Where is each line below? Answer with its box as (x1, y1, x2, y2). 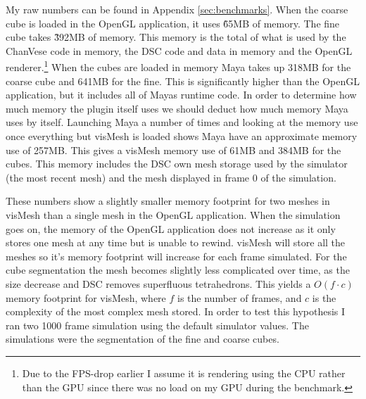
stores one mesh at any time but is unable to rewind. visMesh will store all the (6, 235, 346, 250)
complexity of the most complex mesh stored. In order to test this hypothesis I (6, 304, 346, 319)
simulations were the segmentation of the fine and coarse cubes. (6, 331, 279, 346)
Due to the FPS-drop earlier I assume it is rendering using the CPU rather (22, 365, 346, 380)
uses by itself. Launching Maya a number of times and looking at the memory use (6, 115, 358, 129)
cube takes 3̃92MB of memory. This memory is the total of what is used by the (6, 30, 346, 44)
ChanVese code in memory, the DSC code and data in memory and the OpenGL (6, 43, 353, 58)
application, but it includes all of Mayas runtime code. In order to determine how (6, 87, 357, 102)
